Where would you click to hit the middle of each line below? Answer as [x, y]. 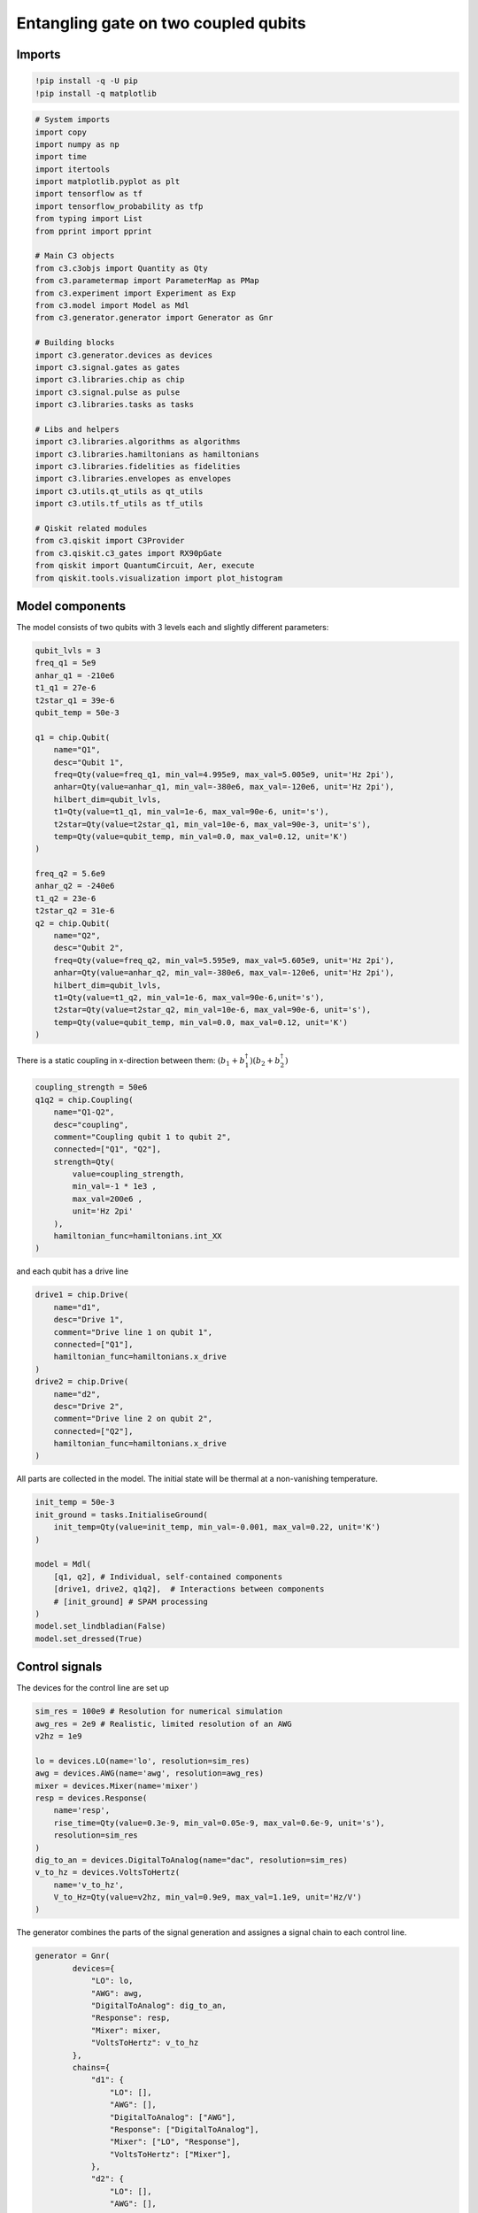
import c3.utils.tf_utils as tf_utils [119, 504]
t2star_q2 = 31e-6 [75, 911]
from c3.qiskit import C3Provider [110, 541]
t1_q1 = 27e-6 [66, 688]
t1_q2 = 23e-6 [66, 898]
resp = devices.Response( [91, 1798]
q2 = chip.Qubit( [73, 923]
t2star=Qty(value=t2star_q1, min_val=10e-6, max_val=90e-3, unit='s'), [212, 824]
